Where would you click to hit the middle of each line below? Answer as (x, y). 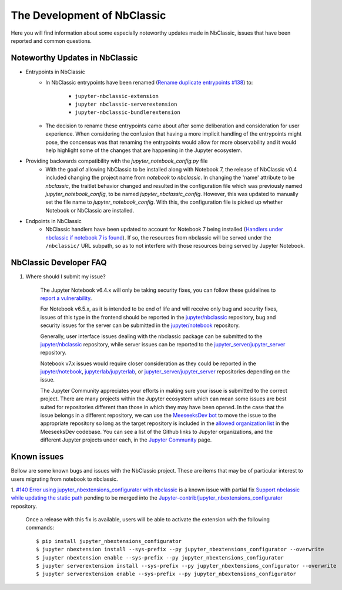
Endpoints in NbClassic (54, 221)
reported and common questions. (51, 41)
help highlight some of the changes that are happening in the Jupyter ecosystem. (144, 150)
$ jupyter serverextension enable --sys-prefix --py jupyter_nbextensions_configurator (166, 574)
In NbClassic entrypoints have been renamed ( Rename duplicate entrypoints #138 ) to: (149, 83)
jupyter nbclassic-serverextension (126, 104)
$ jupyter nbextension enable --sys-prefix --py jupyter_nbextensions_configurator (160, 557)
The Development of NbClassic (88, 15)
